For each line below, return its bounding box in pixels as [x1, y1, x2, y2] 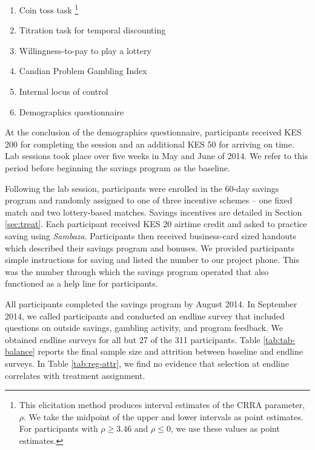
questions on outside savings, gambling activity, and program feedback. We [5, 321, 283, 334]
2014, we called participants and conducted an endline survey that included [5, 309, 285, 322]
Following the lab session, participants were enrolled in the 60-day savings [5, 182, 279, 194]
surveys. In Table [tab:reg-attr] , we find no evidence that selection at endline [5, 356, 289, 369]
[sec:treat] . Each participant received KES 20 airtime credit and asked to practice [5, 217, 307, 230]
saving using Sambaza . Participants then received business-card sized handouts [5, 229, 296, 242]
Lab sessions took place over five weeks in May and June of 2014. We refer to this [5, 149, 308, 162]
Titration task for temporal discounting [19, 24, 166, 36]
